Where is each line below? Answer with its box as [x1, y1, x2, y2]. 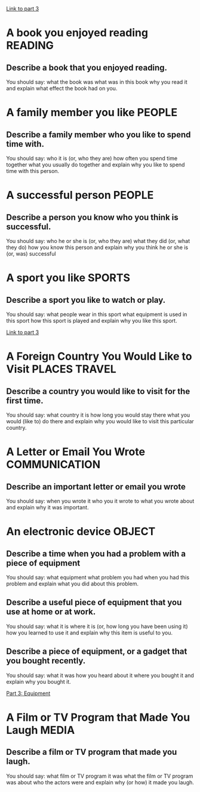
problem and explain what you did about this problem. [6, 580, 139, 587]
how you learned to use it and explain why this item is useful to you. [6, 629, 173, 636]
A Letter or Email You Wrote [6, 445, 145, 459]
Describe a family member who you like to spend [6, 129, 191, 139]
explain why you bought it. [6, 678, 72, 685]
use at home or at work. [6, 607, 96, 617]
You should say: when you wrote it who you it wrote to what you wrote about [6, 497, 195, 505]
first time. [6, 395, 44, 406]
